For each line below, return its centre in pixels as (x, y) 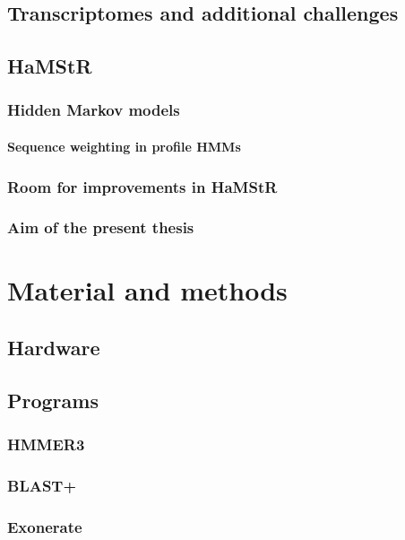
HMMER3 (46, 444)
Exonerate (45, 526)
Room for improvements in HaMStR (142, 186)
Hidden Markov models (94, 110)
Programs (53, 400)
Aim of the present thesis (101, 227)
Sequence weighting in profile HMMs (124, 146)
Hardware (54, 348)
